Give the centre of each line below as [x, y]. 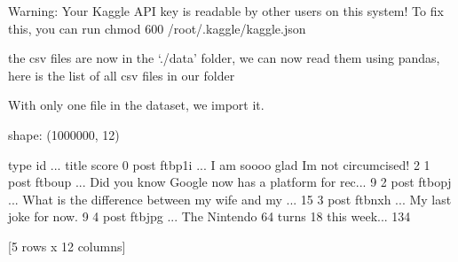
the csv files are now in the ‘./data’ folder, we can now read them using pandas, [224, 58]
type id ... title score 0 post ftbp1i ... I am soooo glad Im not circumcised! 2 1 [219, 164]
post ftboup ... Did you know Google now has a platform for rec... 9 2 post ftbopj [230, 182]
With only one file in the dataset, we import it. [136, 105]
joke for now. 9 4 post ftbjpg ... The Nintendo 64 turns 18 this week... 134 [209, 216]
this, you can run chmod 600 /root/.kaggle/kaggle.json [157, 28]
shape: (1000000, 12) [64, 134]
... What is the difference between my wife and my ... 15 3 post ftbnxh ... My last [230, 199]
